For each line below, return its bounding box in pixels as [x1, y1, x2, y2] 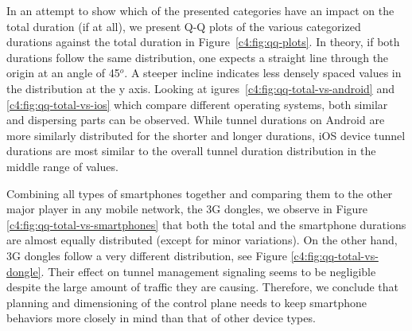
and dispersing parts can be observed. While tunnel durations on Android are [6, 111, 385, 128]
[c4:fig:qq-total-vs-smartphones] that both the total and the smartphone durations [6, 216, 406, 232]
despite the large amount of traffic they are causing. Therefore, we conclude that [6, 278, 399, 295]
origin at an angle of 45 [6, 64, 120, 81]
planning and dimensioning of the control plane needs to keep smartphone [6, 294, 367, 310]
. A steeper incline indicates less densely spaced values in [124, 64, 402, 81]
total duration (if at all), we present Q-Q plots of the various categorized [6, 18, 361, 34]
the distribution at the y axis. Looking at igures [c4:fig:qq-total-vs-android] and [6, 80, 395, 96]
